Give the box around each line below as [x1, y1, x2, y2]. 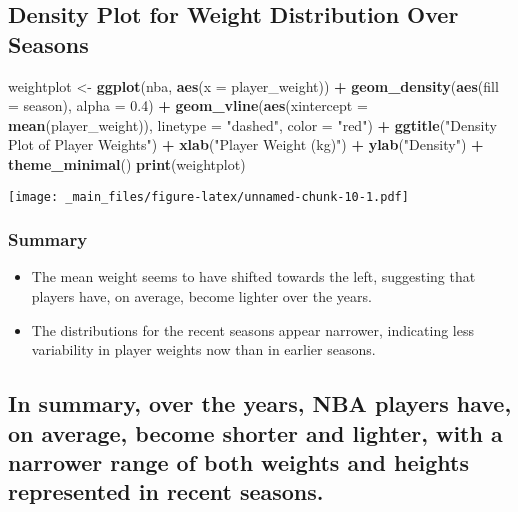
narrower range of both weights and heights [8, 446, 469, 477]
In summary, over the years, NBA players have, [8, 388, 512, 419]
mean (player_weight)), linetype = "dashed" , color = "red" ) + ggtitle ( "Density [8, 114, 497, 135]
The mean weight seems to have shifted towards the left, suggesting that [31, 266, 476, 287]
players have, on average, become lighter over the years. [31, 286, 372, 307]
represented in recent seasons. [8, 476, 324, 507]
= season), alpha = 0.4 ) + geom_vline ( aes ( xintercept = [8, 95, 368, 116]
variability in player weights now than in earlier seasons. [31, 339, 376, 360]
